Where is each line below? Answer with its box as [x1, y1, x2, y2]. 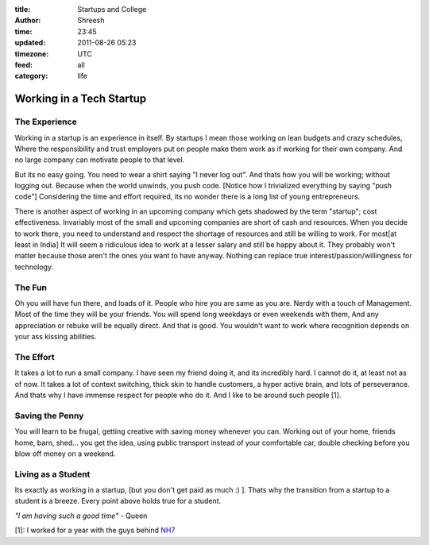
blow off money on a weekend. [14, 449, 116, 458]
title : [14, 5, 31, 14]
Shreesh [77, 16, 105, 25]
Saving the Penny [14, 410, 84, 421]
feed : [14, 60, 33, 69]
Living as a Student [14, 469, 91, 480]
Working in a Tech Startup [14, 92, 147, 106]
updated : [14, 38, 46, 48]
